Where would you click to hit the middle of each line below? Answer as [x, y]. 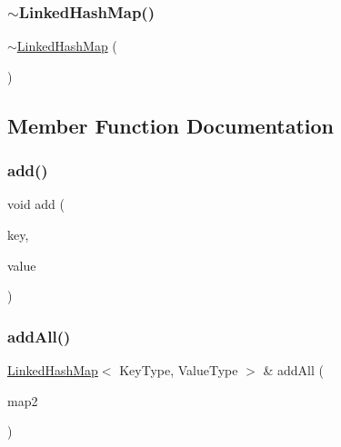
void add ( [36, 204]
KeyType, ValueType [179, 370]
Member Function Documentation [171, 125]
